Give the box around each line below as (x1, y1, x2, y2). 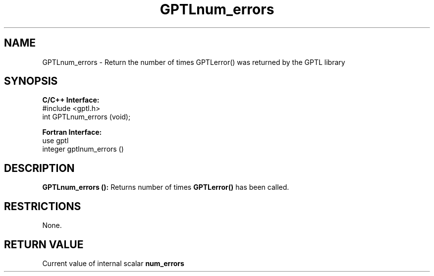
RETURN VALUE (4, 238, 84, 251)
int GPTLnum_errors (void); (42, 112, 131, 121)
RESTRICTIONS (4, 200, 81, 213)
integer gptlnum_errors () (42, 145, 124, 154)
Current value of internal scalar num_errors (42, 259, 184, 268)
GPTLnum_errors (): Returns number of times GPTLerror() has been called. (42, 183, 289, 192)
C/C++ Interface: (42, 96, 100, 105)
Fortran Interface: (42, 128, 102, 137)
